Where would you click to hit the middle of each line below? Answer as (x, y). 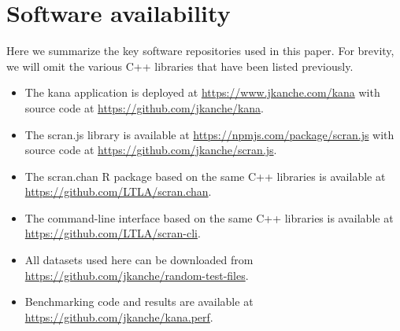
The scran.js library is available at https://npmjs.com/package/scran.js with (209, 134)
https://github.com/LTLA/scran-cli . (113, 233)
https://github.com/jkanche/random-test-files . (137, 275)
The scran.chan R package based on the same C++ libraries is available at (205, 176)
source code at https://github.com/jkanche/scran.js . (151, 150)
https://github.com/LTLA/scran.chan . (118, 191)
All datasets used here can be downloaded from (139, 260)
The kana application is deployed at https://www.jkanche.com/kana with (202, 92)
